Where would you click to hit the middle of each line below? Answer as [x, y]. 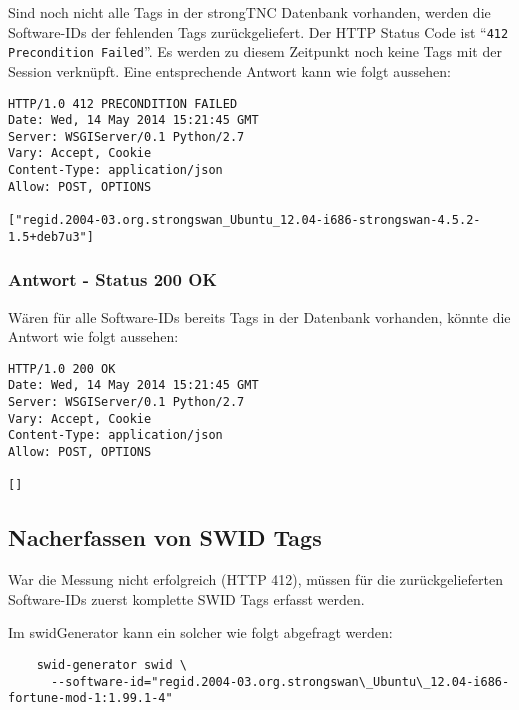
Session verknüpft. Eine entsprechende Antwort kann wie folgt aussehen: [229, 70]
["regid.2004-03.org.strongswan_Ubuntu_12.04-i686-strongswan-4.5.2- [244, 220]
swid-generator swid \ [111, 665]
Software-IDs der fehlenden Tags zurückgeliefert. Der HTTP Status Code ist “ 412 [258, 31]
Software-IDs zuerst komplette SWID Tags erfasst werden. [186, 598]
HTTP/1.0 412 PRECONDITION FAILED [123, 103]
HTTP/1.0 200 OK [62, 368]
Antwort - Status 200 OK [113, 279]
